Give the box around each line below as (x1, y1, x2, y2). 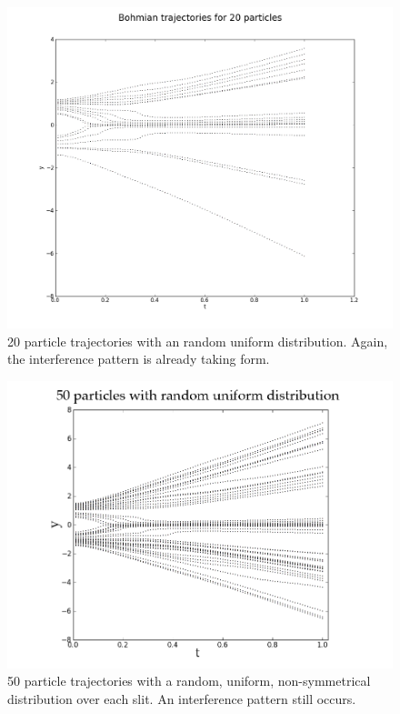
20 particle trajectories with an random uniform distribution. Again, (7, 331, 388, 350)
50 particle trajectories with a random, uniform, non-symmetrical (7, 671, 371, 690)
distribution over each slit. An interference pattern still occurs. (7, 689, 356, 708)
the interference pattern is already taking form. (7, 349, 270, 368)
